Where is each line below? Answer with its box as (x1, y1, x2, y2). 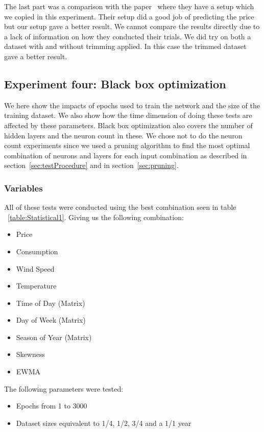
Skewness (16, 349, 45, 359)
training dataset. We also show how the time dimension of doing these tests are (4, 110, 252, 121)
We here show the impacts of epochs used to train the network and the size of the (4, 100, 260, 110)
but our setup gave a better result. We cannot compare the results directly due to (4, 21, 260, 32)
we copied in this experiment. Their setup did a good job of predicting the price (4, 11, 254, 21)
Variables (4, 181, 43, 194)
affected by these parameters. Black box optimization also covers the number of (4, 119, 253, 130)
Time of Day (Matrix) (16, 297, 85, 308)
